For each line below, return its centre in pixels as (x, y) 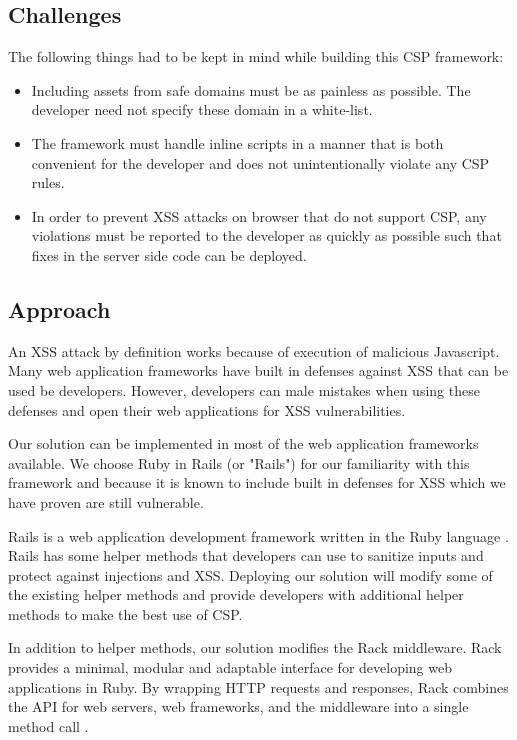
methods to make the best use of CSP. (125, 613)
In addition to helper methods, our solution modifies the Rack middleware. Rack (255, 647)
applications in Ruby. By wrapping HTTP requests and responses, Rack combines (258, 686)
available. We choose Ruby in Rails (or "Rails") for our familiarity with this (239, 462)
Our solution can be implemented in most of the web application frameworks (243, 443)
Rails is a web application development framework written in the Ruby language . (258, 535)
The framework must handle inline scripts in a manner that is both (237, 142)
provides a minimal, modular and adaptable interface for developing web (230, 667)
